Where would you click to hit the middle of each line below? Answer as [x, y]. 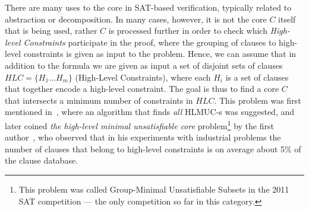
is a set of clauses [257, 77]
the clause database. [42, 160]
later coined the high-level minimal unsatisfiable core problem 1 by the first [139, 124]
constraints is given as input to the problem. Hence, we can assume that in [160, 54]
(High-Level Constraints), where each [143, 77]
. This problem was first [258, 100]
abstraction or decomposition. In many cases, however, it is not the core [136, 19]
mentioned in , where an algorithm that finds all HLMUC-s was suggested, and [150, 112]
